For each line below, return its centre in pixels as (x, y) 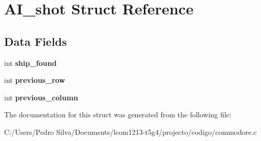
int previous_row (35, 80)
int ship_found (31, 63)
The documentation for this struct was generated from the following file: (118, 114)
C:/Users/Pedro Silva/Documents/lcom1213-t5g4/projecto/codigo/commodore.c (130, 131)
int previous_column (41, 97)
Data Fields (36, 41)
